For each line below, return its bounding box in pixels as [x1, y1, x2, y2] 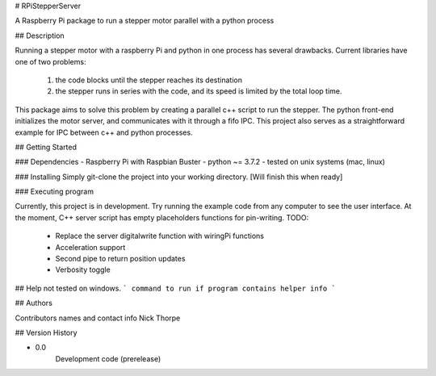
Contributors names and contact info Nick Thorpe [15, 313, 181, 323]
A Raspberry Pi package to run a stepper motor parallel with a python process [15, 16, 275, 26]
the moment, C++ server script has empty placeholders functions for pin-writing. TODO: [15, 212, 309, 222]
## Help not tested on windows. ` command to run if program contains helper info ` [15, 283, 337, 293]
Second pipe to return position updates [55, 254, 186, 264]
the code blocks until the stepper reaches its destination [55, 75, 242, 85]
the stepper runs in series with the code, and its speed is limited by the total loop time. [55, 86, 342, 96]
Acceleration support [55, 242, 126, 252]
